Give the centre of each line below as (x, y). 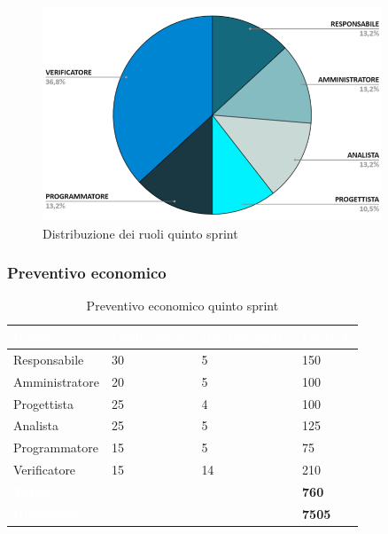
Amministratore (56, 381)
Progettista (43, 403)
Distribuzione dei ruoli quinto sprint (140, 233)
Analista (36, 425)
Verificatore (45, 470)
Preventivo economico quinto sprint (182, 306)
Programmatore (56, 448)
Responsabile (49, 359)
